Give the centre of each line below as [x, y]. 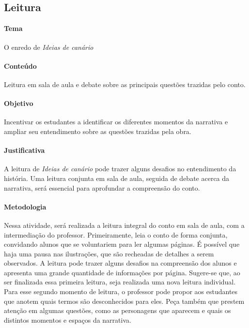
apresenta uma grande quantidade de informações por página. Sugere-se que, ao [122, 272]
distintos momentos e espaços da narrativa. [68, 320]
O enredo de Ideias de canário [49, 47]
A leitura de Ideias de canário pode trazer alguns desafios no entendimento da [120, 169]
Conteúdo [20, 66]
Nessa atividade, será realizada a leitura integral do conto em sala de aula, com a [124, 225]
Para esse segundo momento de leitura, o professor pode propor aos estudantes [121, 291]
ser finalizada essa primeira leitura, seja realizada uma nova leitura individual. [120, 282]
